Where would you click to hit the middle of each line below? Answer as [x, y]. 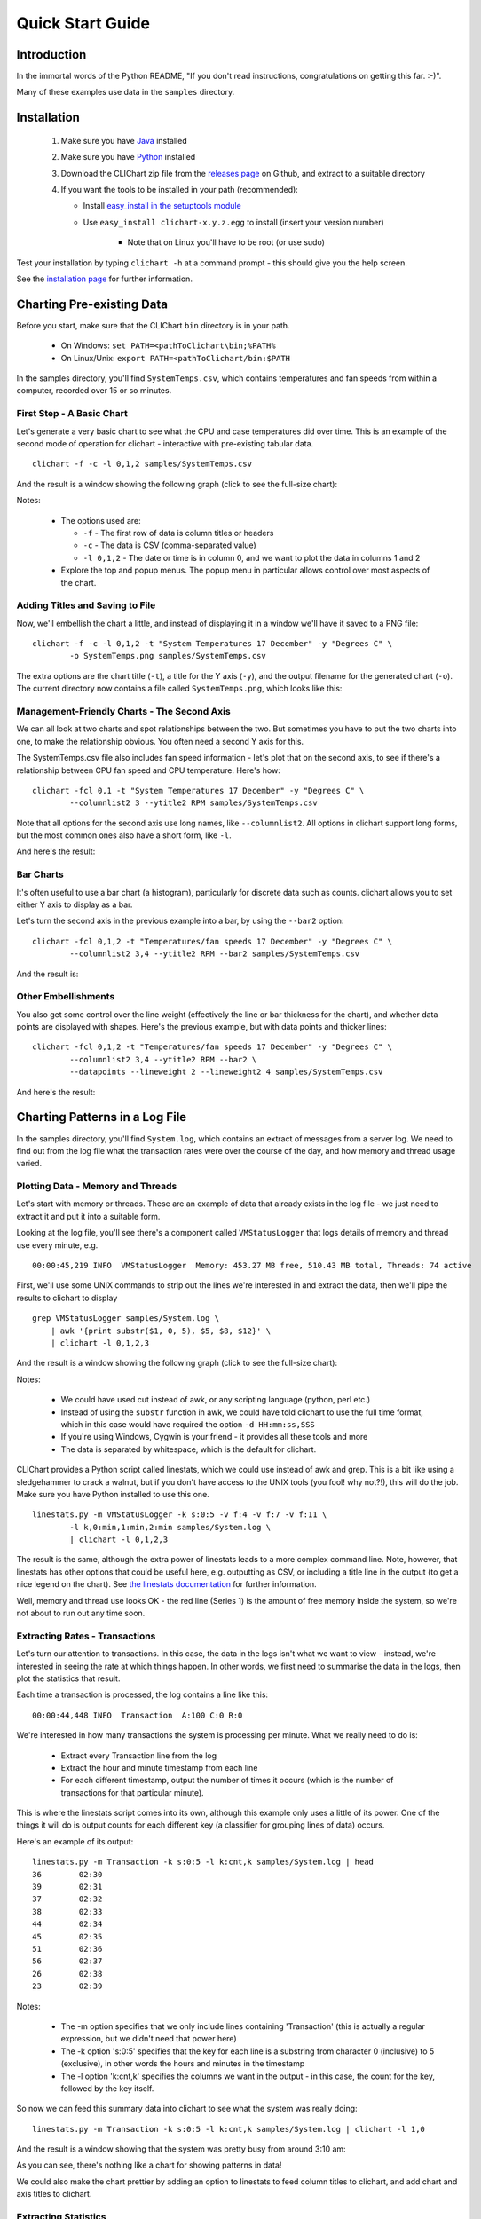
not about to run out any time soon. [81, 1613]
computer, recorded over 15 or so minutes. [94, 391]
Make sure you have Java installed [124, 140]
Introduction [51, 55]
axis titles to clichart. [54, 2194]
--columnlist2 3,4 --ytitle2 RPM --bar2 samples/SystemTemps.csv [215, 954]
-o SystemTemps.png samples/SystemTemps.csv [168, 656]
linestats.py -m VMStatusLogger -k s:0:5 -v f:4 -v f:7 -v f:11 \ [180, 1515]
